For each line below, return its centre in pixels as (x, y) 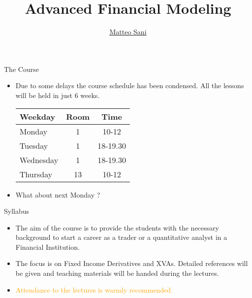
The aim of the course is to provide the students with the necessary (117, 227)
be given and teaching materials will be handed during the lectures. (117, 273)
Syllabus (17, 211)
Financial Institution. (47, 247)
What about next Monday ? (58, 194)
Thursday (36, 174)
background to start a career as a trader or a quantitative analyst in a (121, 237)
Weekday (37, 116)
